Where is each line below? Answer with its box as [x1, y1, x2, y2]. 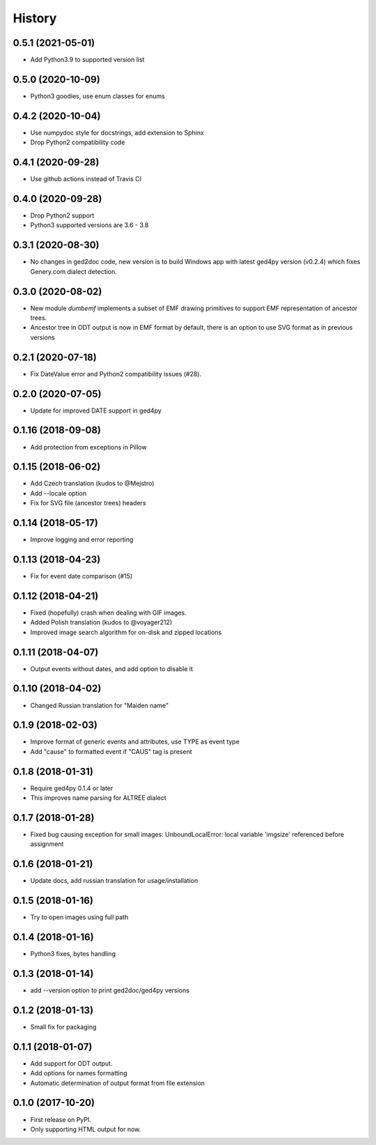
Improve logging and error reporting [30, 535, 134, 544]
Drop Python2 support [30, 211, 95, 220]
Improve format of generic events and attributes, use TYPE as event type [30, 737, 240, 746]
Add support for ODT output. [30, 1059, 113, 1068]
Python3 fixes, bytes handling [30, 950, 116, 958]
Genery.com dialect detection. [30, 267, 118, 275]
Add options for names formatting [30, 1069, 128, 1077]
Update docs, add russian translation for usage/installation [30, 877, 198, 885]
